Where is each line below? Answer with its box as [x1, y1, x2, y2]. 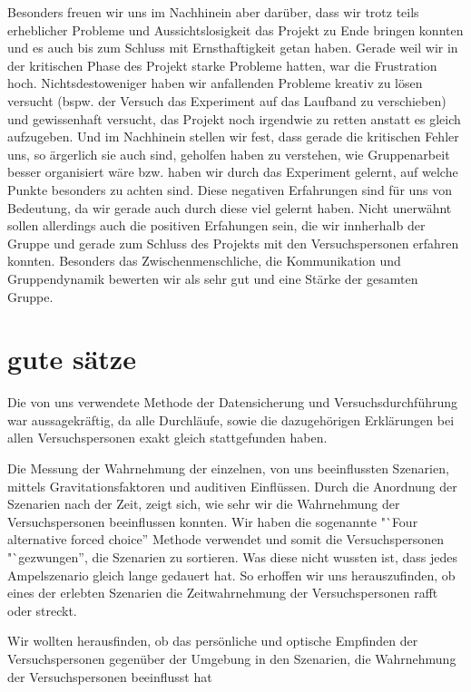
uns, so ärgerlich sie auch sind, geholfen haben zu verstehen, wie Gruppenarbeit [7, 144, 450, 163]
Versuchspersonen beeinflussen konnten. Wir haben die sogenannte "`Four [7, 512, 418, 531]
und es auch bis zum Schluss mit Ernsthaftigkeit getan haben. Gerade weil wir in [7, 38, 458, 57]
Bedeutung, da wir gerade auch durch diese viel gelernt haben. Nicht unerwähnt [7, 198, 452, 217]
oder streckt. [7, 600, 77, 619]
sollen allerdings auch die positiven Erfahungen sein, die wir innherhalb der [7, 216, 426, 235]
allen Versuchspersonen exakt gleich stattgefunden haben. [7, 428, 328, 447]
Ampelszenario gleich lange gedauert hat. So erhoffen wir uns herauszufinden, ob [7, 565, 456, 584]
